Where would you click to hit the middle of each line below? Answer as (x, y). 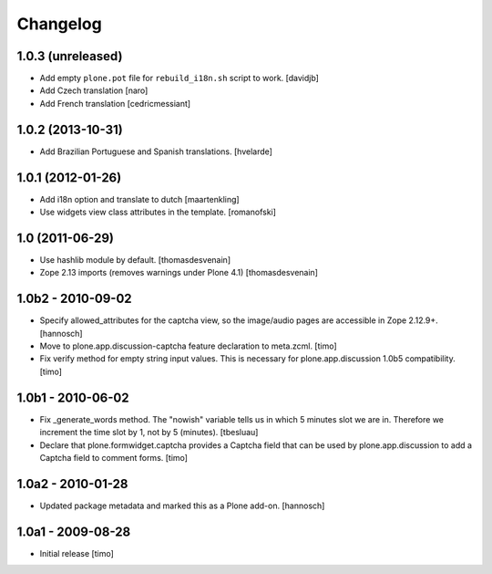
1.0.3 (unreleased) (70, 56)
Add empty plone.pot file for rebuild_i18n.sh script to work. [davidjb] (179, 78)
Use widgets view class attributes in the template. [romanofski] (158, 212)
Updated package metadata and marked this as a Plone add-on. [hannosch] (182, 506)
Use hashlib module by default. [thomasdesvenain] (135, 259)
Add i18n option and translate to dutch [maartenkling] (140, 199)
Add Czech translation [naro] (94, 90)
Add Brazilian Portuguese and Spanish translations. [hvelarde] (156, 151)
